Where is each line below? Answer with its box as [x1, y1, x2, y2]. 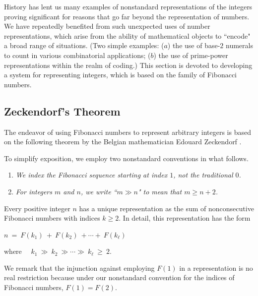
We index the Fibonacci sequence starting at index [15, 170, 168, 180]
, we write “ [80, 186, 117, 196]
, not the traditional [173, 170, 233, 180]
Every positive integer [4, 203, 70, 213]
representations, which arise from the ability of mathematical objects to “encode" [4, 30, 251, 41]
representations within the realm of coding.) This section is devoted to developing [4, 59, 253, 70]
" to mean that [137, 186, 182, 196]
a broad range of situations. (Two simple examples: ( [4, 40, 164, 51]
